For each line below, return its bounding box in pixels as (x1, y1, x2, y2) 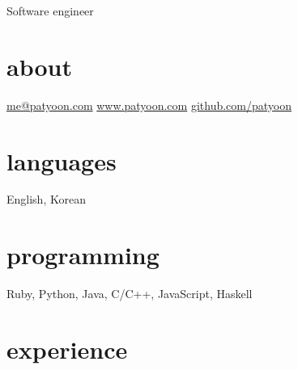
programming (6, 238, 160, 271)
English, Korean (6, 191, 86, 208)
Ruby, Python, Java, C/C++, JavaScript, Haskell (6, 285, 253, 302)
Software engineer (6, 2, 94, 19)
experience (6, 332, 128, 365)
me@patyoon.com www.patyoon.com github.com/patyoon (6, 96, 292, 113)
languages (6, 144, 117, 177)
